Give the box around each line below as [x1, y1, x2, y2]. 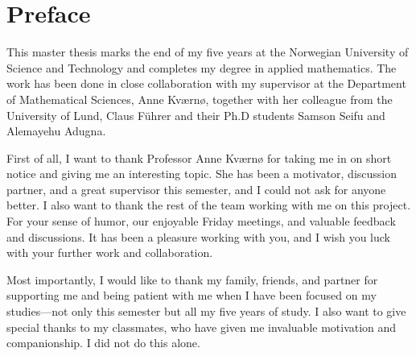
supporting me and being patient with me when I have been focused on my [6, 287, 377, 304]
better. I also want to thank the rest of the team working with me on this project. [6, 197, 411, 213]
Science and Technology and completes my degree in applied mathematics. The [6, 59, 397, 76]
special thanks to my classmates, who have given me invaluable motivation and [6, 318, 397, 335]
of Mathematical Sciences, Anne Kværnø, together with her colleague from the [6, 90, 393, 107]
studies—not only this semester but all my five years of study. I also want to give [6, 303, 406, 320]
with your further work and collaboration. [6, 244, 213, 261]
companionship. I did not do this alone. [6, 334, 200, 351]
